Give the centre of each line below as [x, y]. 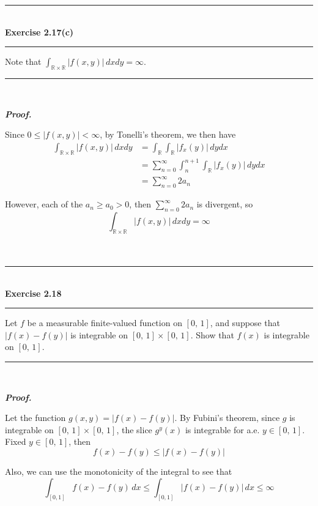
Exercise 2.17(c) [39, 32]
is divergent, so [225, 204]
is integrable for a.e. [222, 429]
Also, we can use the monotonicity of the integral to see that [119, 471]
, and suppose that [245, 323]
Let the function [35, 418]
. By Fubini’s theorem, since [227, 418]
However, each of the [44, 204]
